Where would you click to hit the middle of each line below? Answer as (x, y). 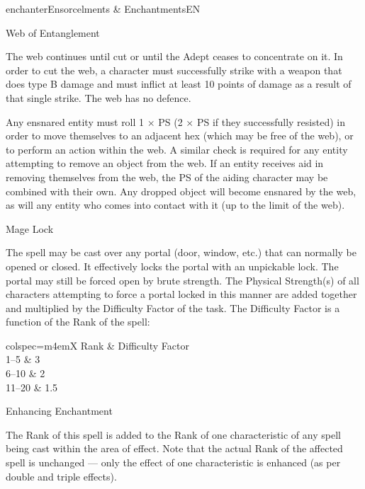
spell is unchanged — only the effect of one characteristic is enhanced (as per (173, 462)
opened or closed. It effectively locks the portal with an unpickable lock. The (172, 266)
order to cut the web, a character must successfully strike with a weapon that (174, 70)
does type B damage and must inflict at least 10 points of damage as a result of (179, 84)
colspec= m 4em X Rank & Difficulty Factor (97, 345)
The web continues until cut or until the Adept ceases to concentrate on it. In (174, 56)
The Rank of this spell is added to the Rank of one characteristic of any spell (173, 434)
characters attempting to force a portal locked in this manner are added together (181, 294)
